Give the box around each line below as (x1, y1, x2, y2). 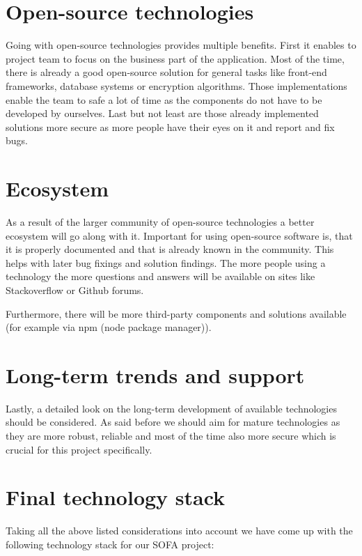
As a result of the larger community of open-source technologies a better (6, 215, 315, 229)
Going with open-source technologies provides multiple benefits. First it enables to (6, 38, 356, 52)
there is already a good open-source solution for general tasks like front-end (6, 65, 327, 79)
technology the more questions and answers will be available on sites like (6, 269, 315, 284)
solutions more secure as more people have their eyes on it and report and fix (6, 119, 335, 134)
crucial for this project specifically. (6, 442, 152, 456)
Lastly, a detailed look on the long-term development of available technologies (6, 401, 337, 415)
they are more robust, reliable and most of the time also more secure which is (6, 428, 336, 443)
